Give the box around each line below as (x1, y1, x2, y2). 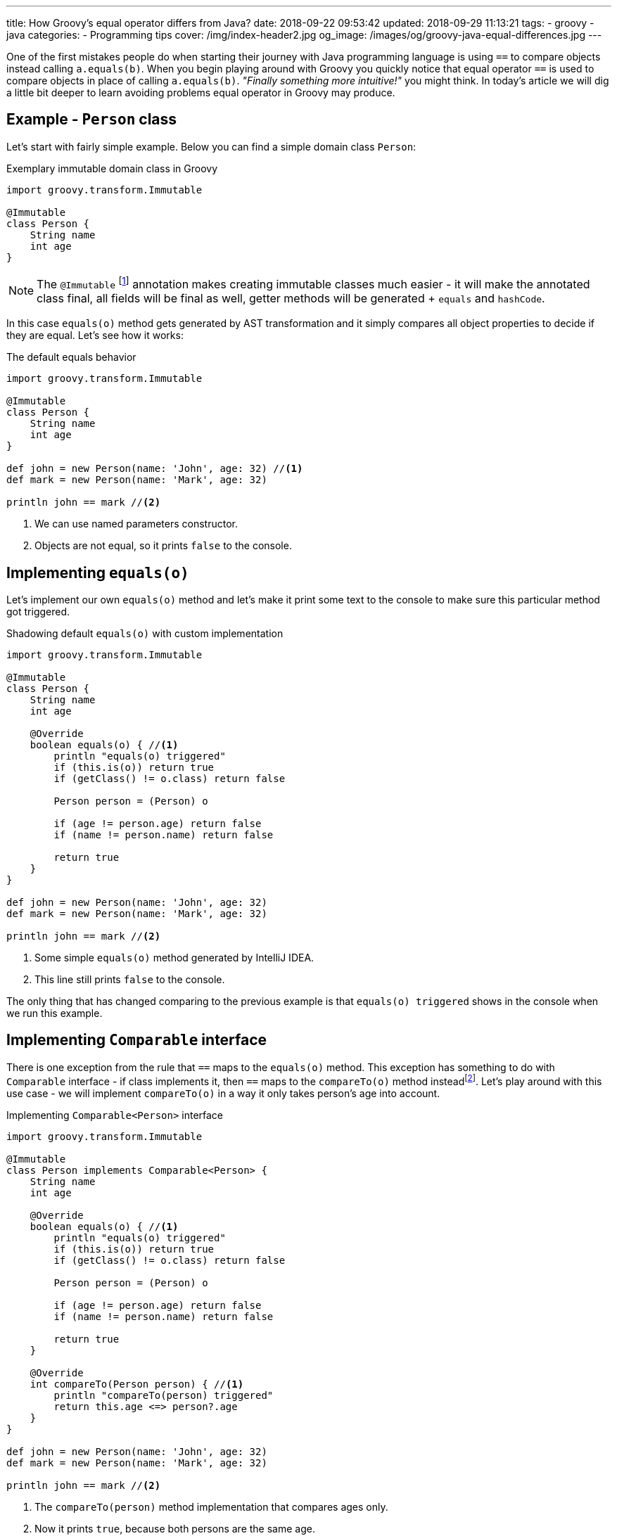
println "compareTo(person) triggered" (53, 1389, 274, 1401)
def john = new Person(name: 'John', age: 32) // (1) (6, 463, 303, 475)
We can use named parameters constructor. (34, 518, 238, 530)
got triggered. (6, 606, 70, 618)
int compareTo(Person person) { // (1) (30, 1378, 244, 1390)
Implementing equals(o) (6, 563, 189, 582)
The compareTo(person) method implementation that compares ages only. (34, 1500, 388, 1513)
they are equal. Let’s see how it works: (6, 329, 184, 342)
